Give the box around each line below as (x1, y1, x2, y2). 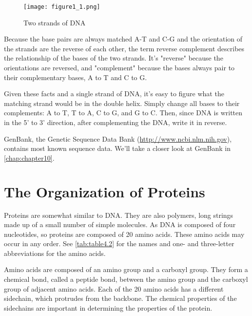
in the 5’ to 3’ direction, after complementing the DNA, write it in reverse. (4, 117, 227, 127)
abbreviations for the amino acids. (4, 248, 106, 258)
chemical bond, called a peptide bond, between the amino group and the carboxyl (4, 274, 248, 284)
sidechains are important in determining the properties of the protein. (4, 302, 213, 313)
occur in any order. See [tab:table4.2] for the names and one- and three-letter (4, 238, 234, 249)
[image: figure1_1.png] (23, 3, 100, 10)
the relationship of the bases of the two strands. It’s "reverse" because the (4, 53, 223, 63)
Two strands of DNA (23, 17, 86, 27)
